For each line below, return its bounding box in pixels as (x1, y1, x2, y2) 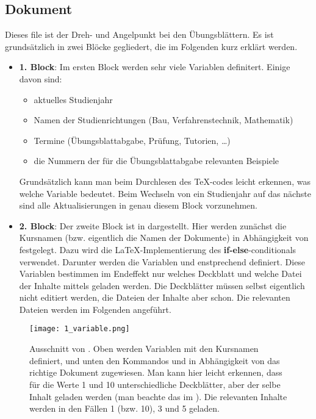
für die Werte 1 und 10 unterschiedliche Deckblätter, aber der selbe (29, 378, 281, 390)
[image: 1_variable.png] (29, 324, 130, 334)
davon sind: (19, 72, 62, 85)
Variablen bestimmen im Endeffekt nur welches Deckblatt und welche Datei (19, 267, 302, 280)
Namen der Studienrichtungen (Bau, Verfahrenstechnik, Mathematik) (34, 113, 293, 126)
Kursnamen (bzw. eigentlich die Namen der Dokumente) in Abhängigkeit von (19, 231, 309, 244)
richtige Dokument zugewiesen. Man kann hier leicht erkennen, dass (29, 366, 282, 379)
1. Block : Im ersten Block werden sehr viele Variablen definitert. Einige (19, 60, 290, 73)
